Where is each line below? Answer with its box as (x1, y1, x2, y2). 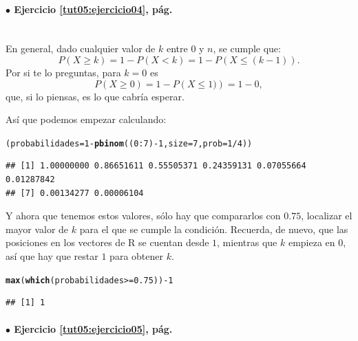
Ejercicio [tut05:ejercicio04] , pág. (14, 1, 173, 16)
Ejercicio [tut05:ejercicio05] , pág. (14, 322, 173, 336)
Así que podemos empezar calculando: (6, 112, 167, 126)
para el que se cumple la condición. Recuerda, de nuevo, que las (79, 221, 348, 236)
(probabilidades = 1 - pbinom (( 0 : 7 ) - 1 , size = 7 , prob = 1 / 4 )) (6, 138, 253, 148)
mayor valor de (6, 221, 69, 236)
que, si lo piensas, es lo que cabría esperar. (6, 89, 185, 103)
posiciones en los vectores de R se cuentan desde (6, 235, 209, 250)
